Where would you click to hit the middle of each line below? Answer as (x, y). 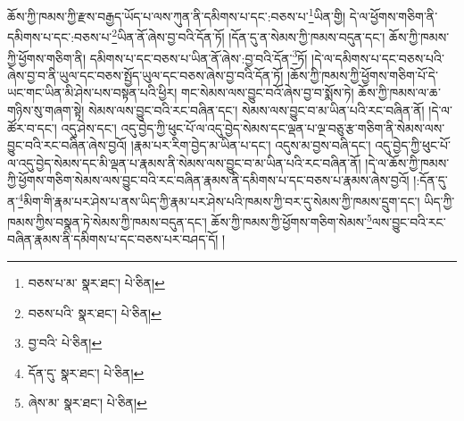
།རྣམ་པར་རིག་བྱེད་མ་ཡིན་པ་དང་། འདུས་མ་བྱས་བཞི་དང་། (251, 145)
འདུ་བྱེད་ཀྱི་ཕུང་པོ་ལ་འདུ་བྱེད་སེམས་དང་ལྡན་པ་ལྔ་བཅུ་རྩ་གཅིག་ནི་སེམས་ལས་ (283, 127)
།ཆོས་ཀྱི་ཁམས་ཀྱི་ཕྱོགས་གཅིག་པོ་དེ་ (363, 75)
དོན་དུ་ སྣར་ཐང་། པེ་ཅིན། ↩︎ (86, 372)
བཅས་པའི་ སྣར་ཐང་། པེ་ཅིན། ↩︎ (95, 312)
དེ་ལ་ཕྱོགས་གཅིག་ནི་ (394, 16)
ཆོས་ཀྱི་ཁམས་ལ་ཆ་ (399, 93)
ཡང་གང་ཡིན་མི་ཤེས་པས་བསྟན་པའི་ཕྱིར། (92, 93)
